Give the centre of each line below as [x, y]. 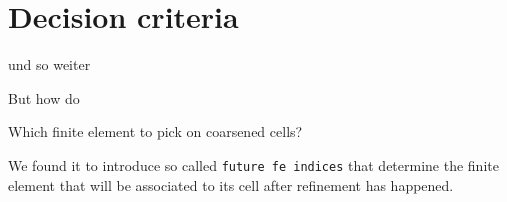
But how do [44, 97]
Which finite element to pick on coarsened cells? [155, 131]
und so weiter [49, 64]
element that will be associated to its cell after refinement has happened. [231, 184]
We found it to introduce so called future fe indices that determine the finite [253, 164]
